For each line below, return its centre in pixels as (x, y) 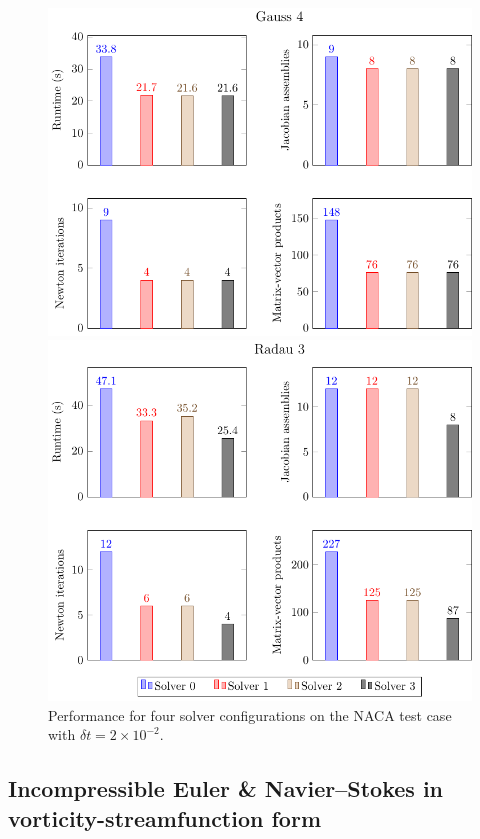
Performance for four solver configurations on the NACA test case (250, 714)
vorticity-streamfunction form (165, 817)
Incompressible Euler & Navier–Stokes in (226, 788)
